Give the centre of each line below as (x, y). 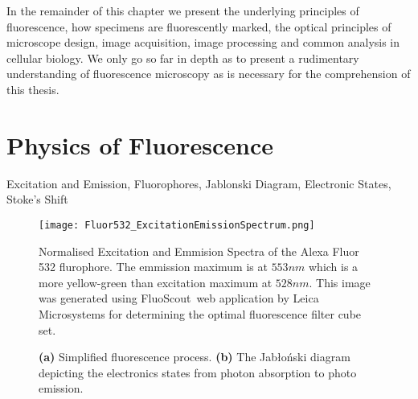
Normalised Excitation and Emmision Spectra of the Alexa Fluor (199, 251)
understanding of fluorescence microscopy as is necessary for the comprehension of (209, 74)
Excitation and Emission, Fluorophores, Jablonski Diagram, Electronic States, (199, 183)
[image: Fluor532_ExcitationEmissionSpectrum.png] (177, 225)
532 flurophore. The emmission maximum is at (153, 267)
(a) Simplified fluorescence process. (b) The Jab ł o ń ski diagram (195, 357)
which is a (333, 267)
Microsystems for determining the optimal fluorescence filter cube (200, 313)
